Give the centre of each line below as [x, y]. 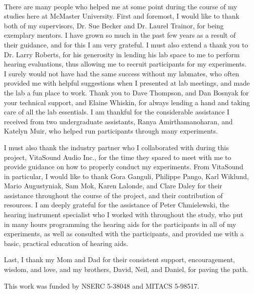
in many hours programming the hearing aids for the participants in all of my [120, 224]
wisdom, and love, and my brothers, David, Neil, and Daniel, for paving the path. [126, 269]
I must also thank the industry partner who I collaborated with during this [116, 147]
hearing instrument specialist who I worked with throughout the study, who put [124, 215]
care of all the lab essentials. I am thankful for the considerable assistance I [117, 112]
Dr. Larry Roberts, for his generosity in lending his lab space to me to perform [122, 54]
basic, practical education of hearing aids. [66, 243]
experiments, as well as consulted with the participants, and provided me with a [124, 234]
